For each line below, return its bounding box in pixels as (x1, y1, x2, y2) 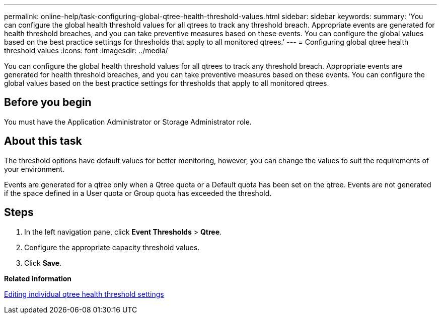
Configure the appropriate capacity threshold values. (24, 243, 200, 252)
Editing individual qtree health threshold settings (4, 289, 164, 298)
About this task (4, 135, 82, 148)
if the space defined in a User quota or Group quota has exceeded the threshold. (4, 188, 272, 197)
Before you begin (4, 96, 92, 109)
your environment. (4, 164, 64, 173)
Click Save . (24, 258, 62, 267)
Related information (4, 274, 72, 283)
